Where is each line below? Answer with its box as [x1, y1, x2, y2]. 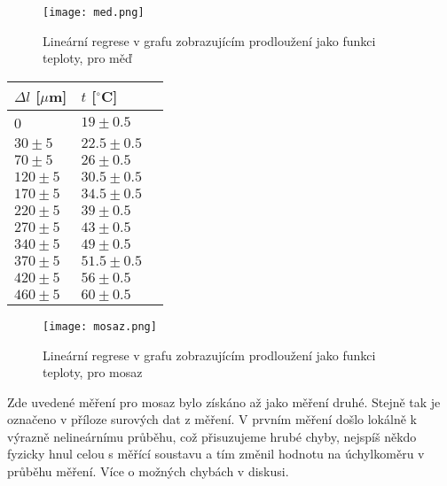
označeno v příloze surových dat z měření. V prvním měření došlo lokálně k [7, 410, 417, 428]
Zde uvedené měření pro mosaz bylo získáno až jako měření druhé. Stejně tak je [7, 392, 441, 411]
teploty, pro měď [43, 49, 132, 67]
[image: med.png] [43, 6, 145, 19]
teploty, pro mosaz [43, 363, 143, 382]
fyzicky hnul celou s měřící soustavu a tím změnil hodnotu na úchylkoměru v [7, 444, 425, 463]
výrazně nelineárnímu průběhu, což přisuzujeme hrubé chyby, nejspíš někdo [7, 427, 417, 445]
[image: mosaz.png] [43, 320, 157, 333]
